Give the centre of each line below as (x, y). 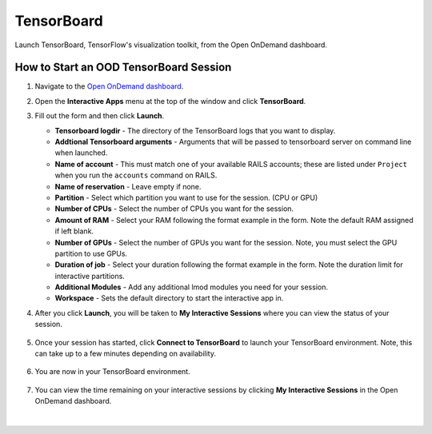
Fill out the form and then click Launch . (100, 116)
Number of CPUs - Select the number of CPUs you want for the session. (174, 209)
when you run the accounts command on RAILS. (136, 175)
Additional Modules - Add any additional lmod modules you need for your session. (191, 287)
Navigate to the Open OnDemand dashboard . (109, 86)
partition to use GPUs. (91, 253)
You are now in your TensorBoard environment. (113, 372)
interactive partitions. (90, 276)
